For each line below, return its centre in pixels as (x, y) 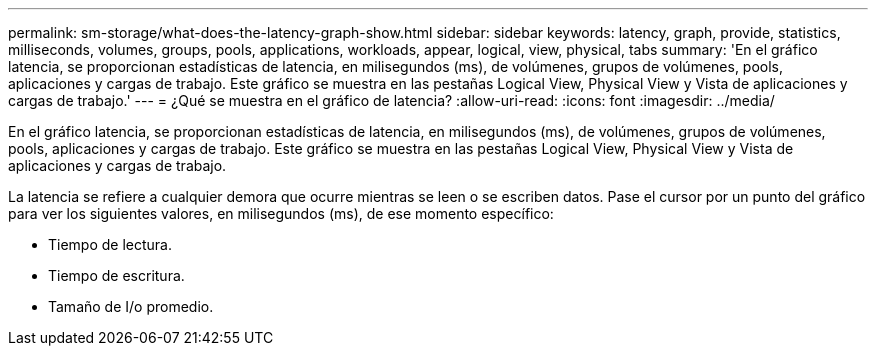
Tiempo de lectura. (110, 244)
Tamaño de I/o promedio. (131, 306)
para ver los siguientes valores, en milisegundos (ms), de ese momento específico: (281, 213)
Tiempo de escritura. (116, 275)
